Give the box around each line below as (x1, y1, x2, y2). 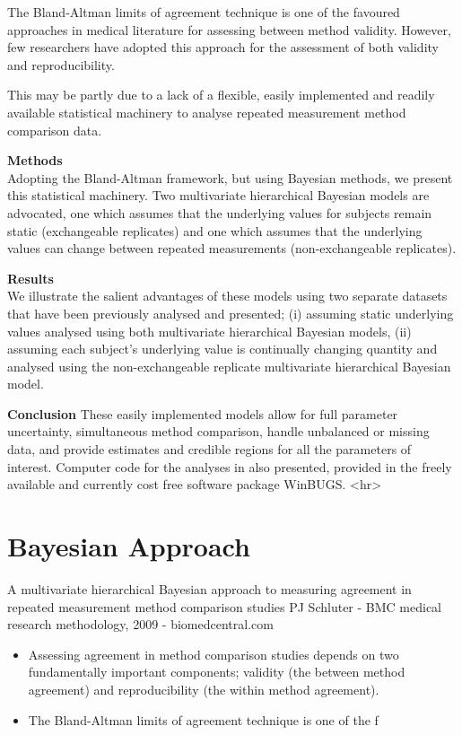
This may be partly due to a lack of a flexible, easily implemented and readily (7, 85, 435, 104)
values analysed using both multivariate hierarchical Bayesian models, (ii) (7, 321, 412, 340)
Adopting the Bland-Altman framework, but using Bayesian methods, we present (7, 168, 453, 187)
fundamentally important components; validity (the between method (28, 662, 405, 681)
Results (7, 268, 54, 287)
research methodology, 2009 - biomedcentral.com (7, 615, 274, 634)
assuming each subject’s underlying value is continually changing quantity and (7, 339, 438, 358)
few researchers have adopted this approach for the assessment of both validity (7, 38, 439, 57)
